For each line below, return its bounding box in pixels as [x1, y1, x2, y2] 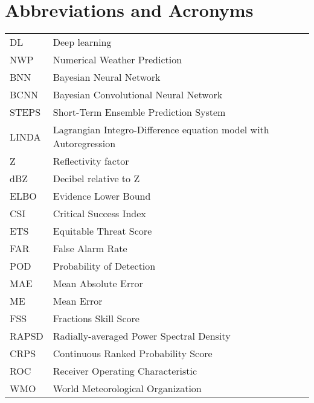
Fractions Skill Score [53, 311, 139, 326]
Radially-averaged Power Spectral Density [53, 329, 231, 343]
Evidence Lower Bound [53, 189, 151, 203]
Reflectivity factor [53, 154, 129, 168]
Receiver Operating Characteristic [53, 364, 197, 378]
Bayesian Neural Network [53, 70, 161, 84]
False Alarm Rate [53, 241, 127, 256]
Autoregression [53, 136, 116, 151]
